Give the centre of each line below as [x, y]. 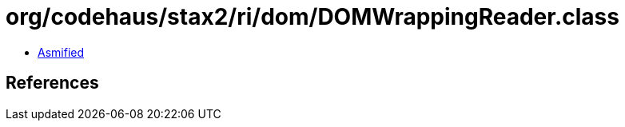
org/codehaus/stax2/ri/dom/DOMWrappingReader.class [312, 17]
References [52, 83]
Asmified [61, 52]
